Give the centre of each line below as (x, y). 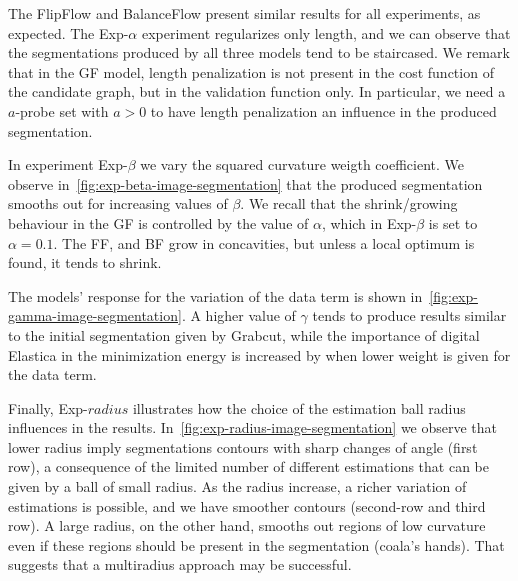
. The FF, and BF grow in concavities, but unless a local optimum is (264, 242)
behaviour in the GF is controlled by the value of (158, 222)
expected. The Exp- (68, 32)
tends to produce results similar (409, 315)
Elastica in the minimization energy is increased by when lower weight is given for (259, 354)
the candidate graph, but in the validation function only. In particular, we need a (257, 91)
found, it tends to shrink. (85, 262)
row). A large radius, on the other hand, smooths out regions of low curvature (247, 525)
